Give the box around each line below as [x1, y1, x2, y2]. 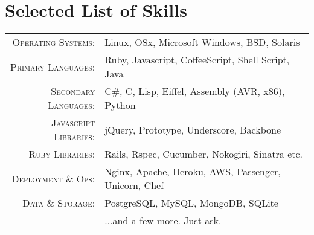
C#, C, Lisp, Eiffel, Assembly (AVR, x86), [104, 84, 285, 98]
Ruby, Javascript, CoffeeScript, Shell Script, [104, 53, 290, 67]
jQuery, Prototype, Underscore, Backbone [104, 122, 281, 137]
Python [104, 98, 136, 112]
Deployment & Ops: [11, 171, 95, 185]
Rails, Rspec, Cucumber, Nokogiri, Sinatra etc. [104, 147, 303, 161]
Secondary [51, 84, 95, 98]
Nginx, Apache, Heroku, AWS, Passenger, [104, 164, 281, 179]
